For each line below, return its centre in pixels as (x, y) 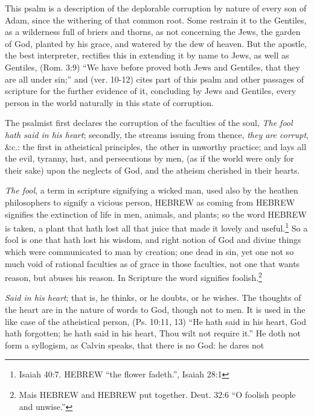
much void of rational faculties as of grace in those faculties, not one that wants (152, 263)
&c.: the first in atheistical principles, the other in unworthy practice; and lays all (156, 146)
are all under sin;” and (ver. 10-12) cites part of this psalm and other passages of (154, 79)
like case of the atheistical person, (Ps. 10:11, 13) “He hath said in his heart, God (155, 321)
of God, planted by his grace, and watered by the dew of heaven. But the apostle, (156, 43)
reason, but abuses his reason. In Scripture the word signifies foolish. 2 (133, 276)
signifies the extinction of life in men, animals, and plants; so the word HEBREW (156, 214)
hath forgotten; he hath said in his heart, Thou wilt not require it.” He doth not (153, 333)
